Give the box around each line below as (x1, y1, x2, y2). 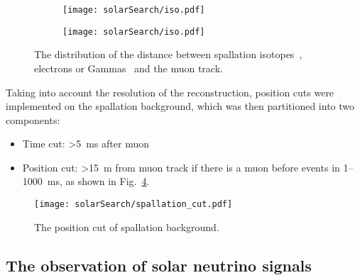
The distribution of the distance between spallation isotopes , (34, 47, 302, 62)
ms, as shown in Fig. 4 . (47, 174, 150, 189)
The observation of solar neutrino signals (6, 254, 312, 276)
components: (6, 112, 60, 127)
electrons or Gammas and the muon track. (34, 60, 223, 75)
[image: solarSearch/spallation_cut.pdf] (34, 199, 233, 210)
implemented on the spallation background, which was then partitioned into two (6, 99, 355, 113)
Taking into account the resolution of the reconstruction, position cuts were (6, 84, 334, 99)
